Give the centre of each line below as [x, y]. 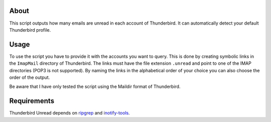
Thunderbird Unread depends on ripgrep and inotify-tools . [70, 113]
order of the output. [30, 77]
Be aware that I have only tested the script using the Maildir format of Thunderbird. [95, 87]
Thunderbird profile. [30, 30]
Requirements [32, 101]
